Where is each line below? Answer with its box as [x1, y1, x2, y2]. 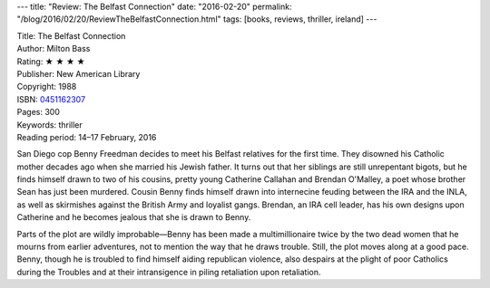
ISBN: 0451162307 [16, 93, 86, 104]
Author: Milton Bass [16, 43, 91, 54]
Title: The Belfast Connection [16, 30, 126, 41]
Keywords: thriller [16, 119, 83, 130]
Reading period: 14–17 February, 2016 [16, 131, 157, 142]
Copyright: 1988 [16, 82, 77, 92]
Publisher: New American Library [16, 68, 141, 79]
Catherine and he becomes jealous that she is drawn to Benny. [16, 212, 251, 223]
